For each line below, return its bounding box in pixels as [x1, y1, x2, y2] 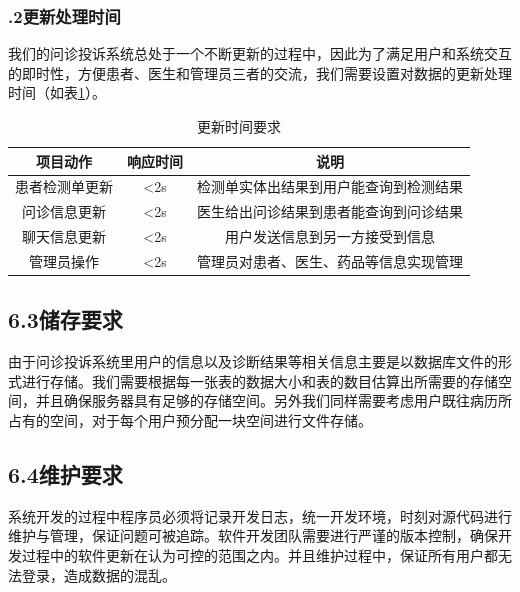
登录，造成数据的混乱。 [21, 564, 176, 585]
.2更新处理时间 [8, 3, 121, 28]
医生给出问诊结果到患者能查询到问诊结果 [197, 201, 463, 222]
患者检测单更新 [15, 176, 113, 197]
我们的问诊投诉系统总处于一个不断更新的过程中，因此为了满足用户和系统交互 [8, 43, 512, 64]
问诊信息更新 [22, 201, 106, 222]
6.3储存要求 [8, 304, 123, 335]
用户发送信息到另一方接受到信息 [225, 226, 435, 247]
